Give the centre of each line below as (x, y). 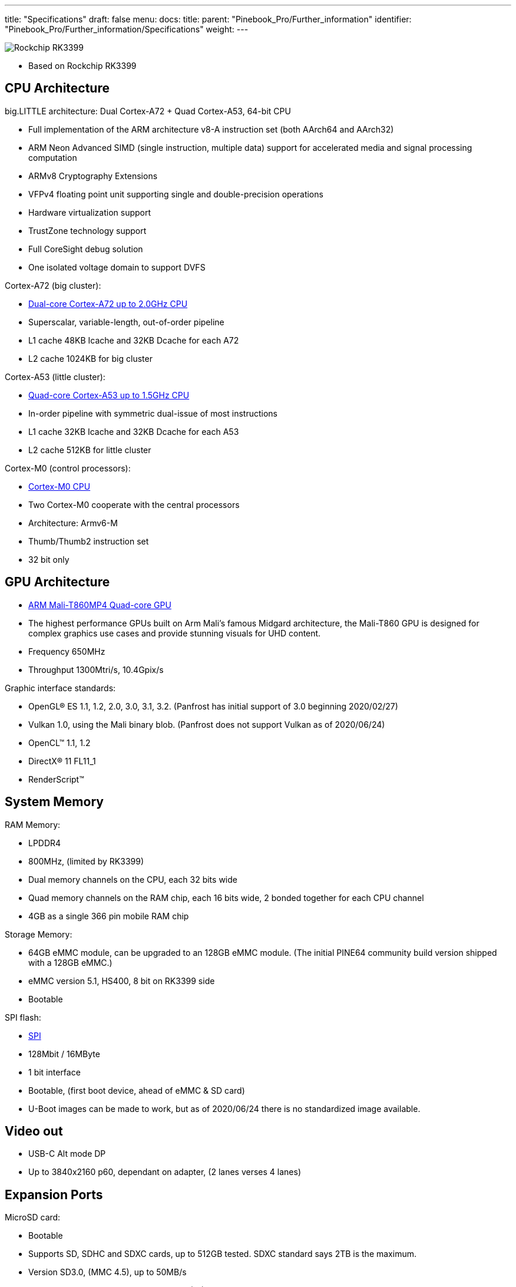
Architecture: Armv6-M (73, 523)
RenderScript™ (56, 779)
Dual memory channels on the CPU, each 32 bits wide (133, 879)
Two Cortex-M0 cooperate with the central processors (134, 504)
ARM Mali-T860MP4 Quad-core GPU (100, 605)
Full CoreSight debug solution (86, 249)
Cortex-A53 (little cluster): (55, 377)
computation (53, 157)
